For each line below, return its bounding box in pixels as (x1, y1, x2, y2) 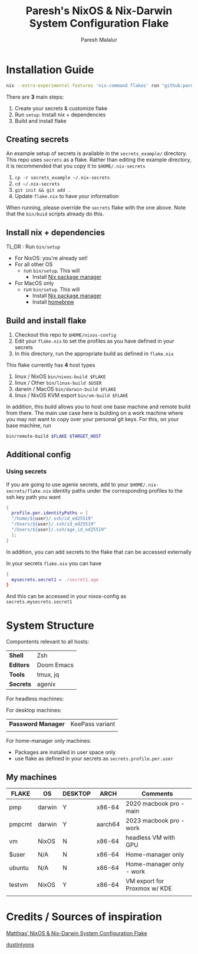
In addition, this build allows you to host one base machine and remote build (6, 403, 191, 410)
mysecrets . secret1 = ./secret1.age (11, 576, 99, 582)
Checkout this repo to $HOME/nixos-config (14, 332, 117, 338)
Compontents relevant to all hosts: (6, 638, 90, 645)
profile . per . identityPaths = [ (11, 510, 88, 516)
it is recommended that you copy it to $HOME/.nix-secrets (6, 162, 146, 169)
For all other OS (14, 261, 53, 268)
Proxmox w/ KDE (126, 884, 172, 893)
